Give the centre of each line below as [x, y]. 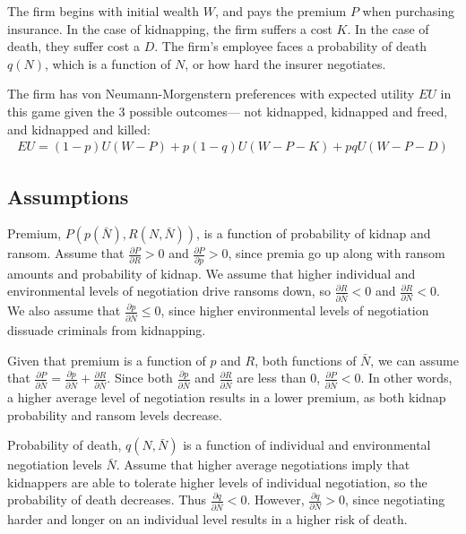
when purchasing [408, 11]
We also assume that [64, 310]
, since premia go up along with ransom [337, 253]
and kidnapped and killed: [79, 129]
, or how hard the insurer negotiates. [285, 63]
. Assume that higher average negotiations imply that [263, 465]
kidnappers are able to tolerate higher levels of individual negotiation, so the [217, 482]
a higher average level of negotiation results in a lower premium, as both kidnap [227, 397]
